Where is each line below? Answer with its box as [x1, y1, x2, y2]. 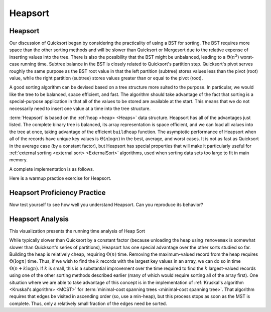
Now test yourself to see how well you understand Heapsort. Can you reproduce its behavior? [9, 201, 203, 207]
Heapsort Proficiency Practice [9, 188, 106, 197]
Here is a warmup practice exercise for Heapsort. [9, 175, 111, 181]
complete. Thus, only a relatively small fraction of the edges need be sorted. [9, 300, 168, 306]
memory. [9, 157, 28, 163]
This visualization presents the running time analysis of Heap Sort [9, 228, 146, 234]
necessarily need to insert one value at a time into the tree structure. [9, 106, 151, 112]
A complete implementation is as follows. [9, 166, 94, 172]
